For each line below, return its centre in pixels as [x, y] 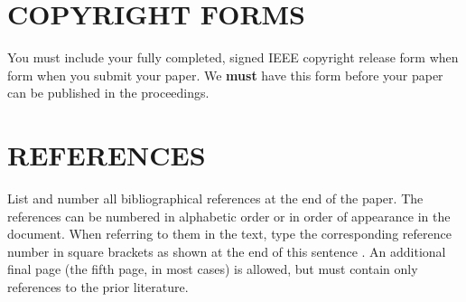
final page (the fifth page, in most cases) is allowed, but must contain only [213, 269]
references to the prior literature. [98, 287]
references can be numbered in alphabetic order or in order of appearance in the [229, 216]
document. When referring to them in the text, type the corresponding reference [229, 234]
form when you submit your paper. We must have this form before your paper [225, 75]
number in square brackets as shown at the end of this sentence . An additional [227, 251]
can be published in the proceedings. [108, 93]
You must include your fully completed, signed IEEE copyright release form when [233, 57]
